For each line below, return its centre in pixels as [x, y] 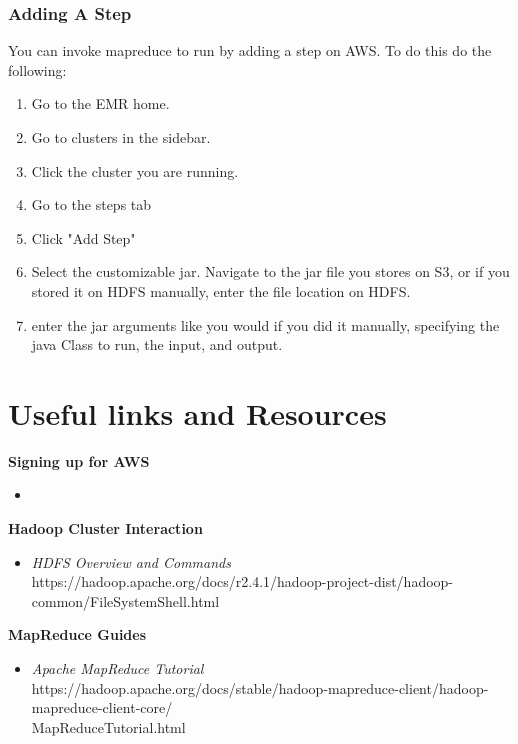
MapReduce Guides [77, 634]
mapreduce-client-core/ [102, 707]
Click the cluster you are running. [135, 170]
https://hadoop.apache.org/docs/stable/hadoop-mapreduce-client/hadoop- [260, 687]
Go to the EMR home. [100, 103]
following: [37, 69]
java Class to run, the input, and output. [157, 344]
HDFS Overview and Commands [131, 561]
